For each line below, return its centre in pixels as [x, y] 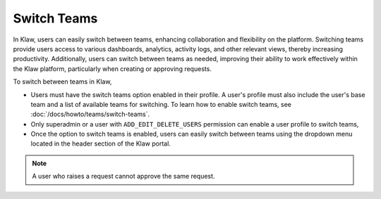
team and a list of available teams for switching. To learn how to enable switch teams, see [161, 104]
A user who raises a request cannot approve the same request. [123, 176]
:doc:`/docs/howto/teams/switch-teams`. [90, 114]
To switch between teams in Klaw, [62, 82]
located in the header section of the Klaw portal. [101, 143]
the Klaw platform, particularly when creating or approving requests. [112, 69]
